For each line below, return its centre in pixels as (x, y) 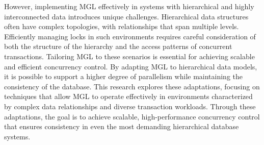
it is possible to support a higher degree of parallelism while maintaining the (124, 76)
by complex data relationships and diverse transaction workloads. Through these (130, 106)
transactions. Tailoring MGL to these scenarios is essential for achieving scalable (129, 56)
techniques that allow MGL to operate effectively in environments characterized (128, 96)
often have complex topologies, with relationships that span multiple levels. (122, 26)
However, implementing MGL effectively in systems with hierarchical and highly (129, 6)
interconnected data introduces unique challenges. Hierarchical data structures (126, 16)
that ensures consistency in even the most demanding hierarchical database (122, 126)
